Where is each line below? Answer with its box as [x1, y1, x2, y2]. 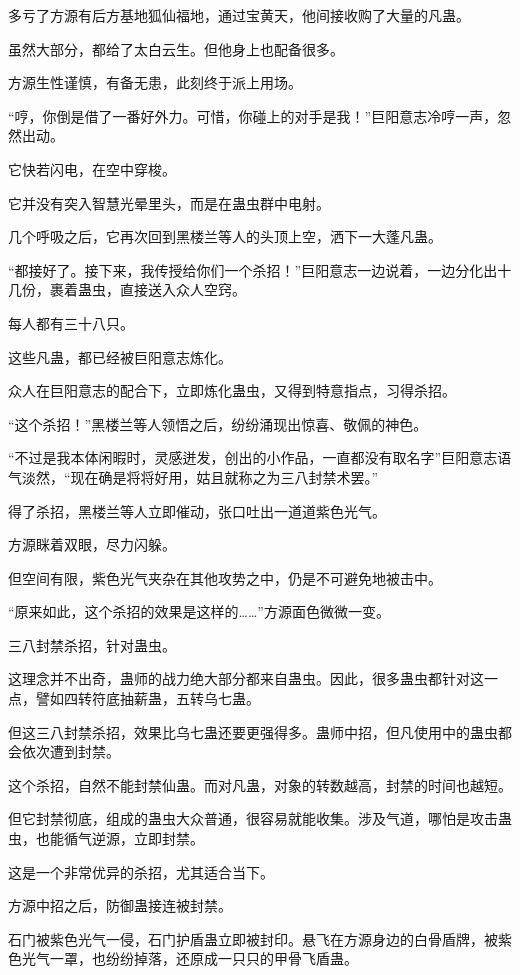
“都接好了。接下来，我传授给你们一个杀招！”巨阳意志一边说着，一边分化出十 [8, 259, 512, 280]
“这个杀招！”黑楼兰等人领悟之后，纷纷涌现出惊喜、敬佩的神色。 [8, 413, 428, 434]
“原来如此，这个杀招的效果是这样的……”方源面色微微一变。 [8, 601, 390, 622]
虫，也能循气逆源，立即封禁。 [8, 828, 204, 849]
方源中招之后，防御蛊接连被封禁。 [8, 895, 232, 916]
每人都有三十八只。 [8, 312, 134, 333]
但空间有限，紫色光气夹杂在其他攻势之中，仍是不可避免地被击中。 [8, 567, 442, 588]
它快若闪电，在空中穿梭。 [8, 158, 176, 179]
